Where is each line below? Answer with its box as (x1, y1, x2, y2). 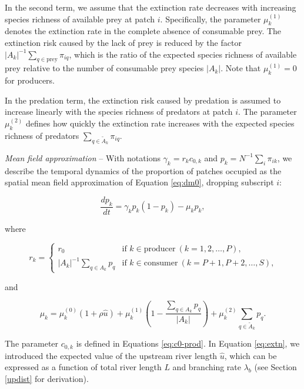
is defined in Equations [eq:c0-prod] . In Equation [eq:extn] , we (76, 337, 300, 350)
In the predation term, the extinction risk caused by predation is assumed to (5, 94, 281, 106)
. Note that (221, 62, 261, 74)
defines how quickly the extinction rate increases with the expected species (25, 117, 295, 129)
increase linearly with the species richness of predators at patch (5, 105, 233, 118)
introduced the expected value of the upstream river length (5, 349, 218, 361)
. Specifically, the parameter (160, 12, 261, 25)
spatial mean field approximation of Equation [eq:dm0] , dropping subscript (5, 176, 274, 188)
